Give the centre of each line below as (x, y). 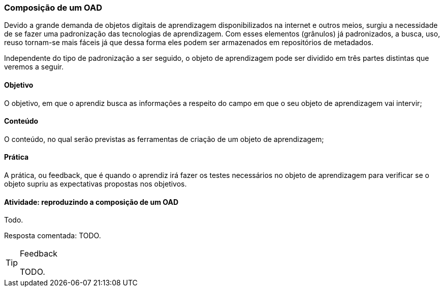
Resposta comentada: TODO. (53, 236)
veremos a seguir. (34, 67)
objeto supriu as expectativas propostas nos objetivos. (96, 184)
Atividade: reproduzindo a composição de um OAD (91, 202)
